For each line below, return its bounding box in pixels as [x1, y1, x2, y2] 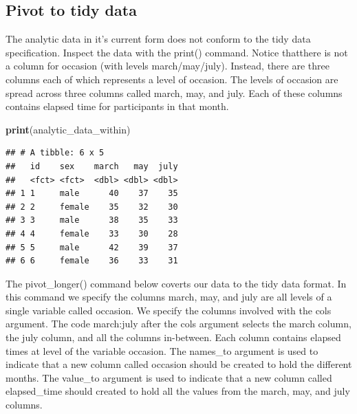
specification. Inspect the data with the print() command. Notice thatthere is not [6, 45, 348, 59]
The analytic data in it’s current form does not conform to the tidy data [6, 32, 311, 46]
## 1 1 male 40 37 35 [6, 188, 178, 199]
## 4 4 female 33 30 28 [6, 228, 178, 239]
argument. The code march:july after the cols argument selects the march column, [6, 316, 351, 331]
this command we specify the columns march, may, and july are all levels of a [6, 290, 332, 304]
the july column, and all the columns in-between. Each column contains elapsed [6, 330, 341, 345]
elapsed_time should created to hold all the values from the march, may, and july [6, 384, 350, 398]
